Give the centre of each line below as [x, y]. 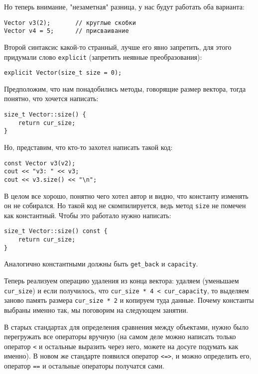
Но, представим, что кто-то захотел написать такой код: [88, 147]
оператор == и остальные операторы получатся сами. [84, 366]
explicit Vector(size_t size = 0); [63, 73]
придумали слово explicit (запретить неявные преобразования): [103, 57]
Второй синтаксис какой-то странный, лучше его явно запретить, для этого [118, 47]
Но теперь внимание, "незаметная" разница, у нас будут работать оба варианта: [124, 6]
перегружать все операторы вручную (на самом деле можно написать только [120, 336]
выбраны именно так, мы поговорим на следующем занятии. [96, 310]
